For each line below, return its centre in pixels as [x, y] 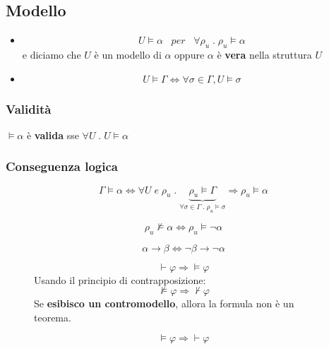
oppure [190, 54]
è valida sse [53, 135]
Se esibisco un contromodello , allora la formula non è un [164, 303]
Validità [29, 108]
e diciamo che [52, 54]
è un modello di [128, 54]
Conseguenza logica [62, 166]
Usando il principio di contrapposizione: [120, 279]
